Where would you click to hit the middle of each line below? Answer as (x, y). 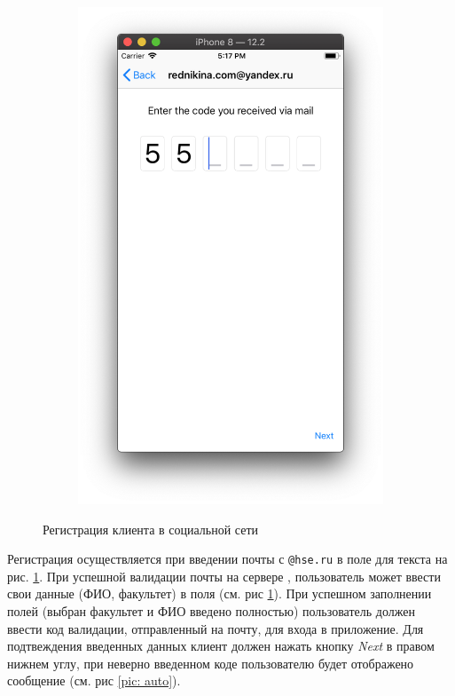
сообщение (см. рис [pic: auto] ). (94, 680)
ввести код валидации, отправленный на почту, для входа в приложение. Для (216, 628)
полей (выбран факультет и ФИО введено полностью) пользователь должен (211, 611)
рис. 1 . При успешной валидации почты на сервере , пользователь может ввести (224, 576)
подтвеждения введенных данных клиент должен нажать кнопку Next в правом (221, 646)
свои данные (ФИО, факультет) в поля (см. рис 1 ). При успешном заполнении (220, 593)
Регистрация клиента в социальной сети (151, 529)
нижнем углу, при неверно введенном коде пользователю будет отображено (211, 663)
